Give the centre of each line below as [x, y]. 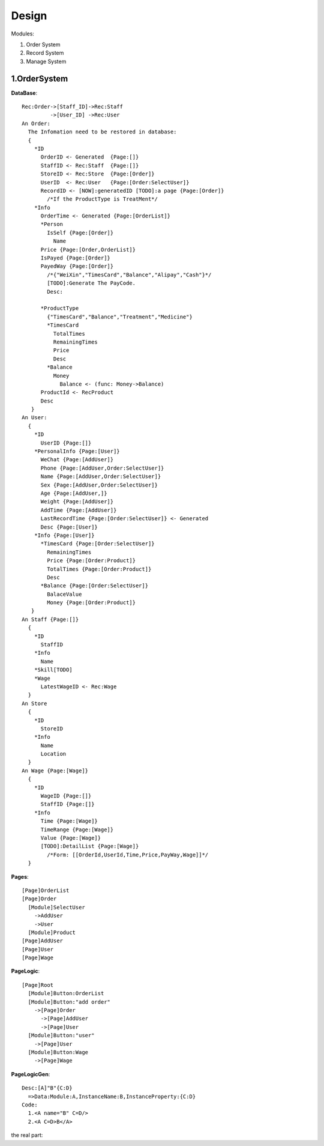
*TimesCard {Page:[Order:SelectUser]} [98, 544]
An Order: [36, 123]
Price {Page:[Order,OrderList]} [88, 250]
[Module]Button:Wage [58, 1052]
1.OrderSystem [40, 78]
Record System [45, 53]
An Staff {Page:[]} [50, 619]
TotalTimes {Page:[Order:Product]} [99, 569]
